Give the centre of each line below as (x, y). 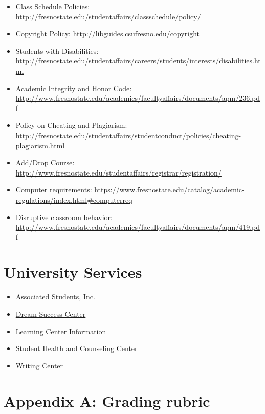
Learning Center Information (61, 331)
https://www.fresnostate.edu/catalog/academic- (169, 190)
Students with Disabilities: (57, 50)
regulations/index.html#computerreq (74, 199)
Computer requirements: (54, 190)
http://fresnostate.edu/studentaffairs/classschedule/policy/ (108, 16)
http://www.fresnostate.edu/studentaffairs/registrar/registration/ (118, 172)
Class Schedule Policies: (53, 6)
